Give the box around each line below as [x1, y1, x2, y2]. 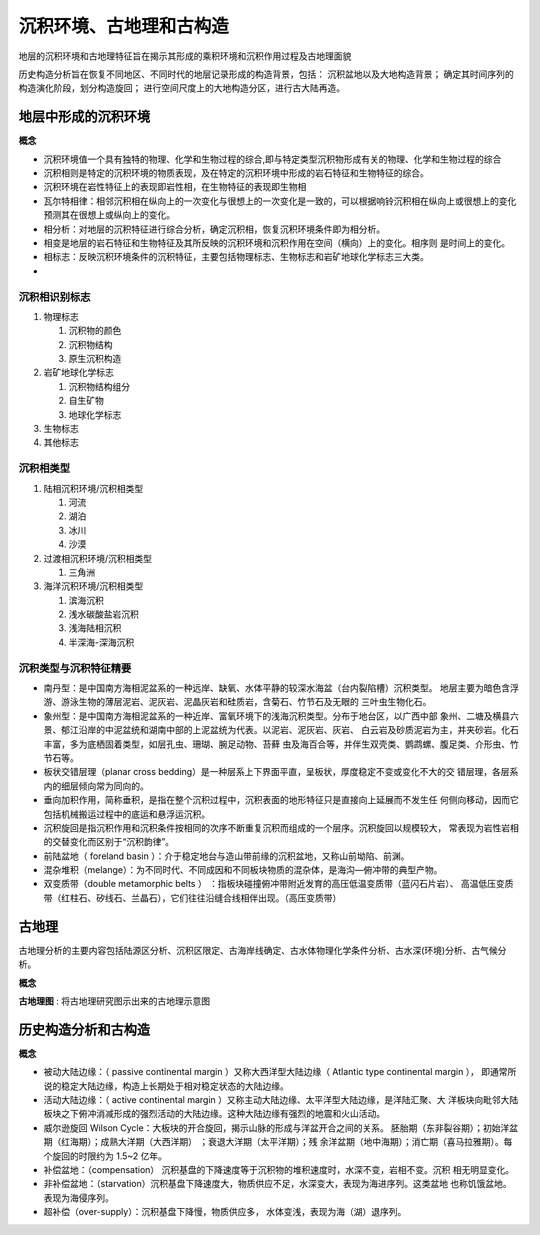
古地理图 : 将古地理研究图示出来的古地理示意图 [18, 995, 210, 1007]
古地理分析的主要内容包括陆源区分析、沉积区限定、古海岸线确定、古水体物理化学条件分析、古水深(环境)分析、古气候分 [18, 944, 507, 956]
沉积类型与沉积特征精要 [18, 661, 132, 675]
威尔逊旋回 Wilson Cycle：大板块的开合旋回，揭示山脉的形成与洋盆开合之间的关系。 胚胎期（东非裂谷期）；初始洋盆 [43, 1121, 519, 1134]
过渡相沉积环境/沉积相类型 [43, 552, 153, 564]
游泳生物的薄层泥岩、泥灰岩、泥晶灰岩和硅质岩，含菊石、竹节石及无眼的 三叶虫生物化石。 [60, 696, 432, 708]
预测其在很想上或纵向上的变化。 [43, 209, 175, 221]
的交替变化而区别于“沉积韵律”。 [43, 836, 175, 848]
